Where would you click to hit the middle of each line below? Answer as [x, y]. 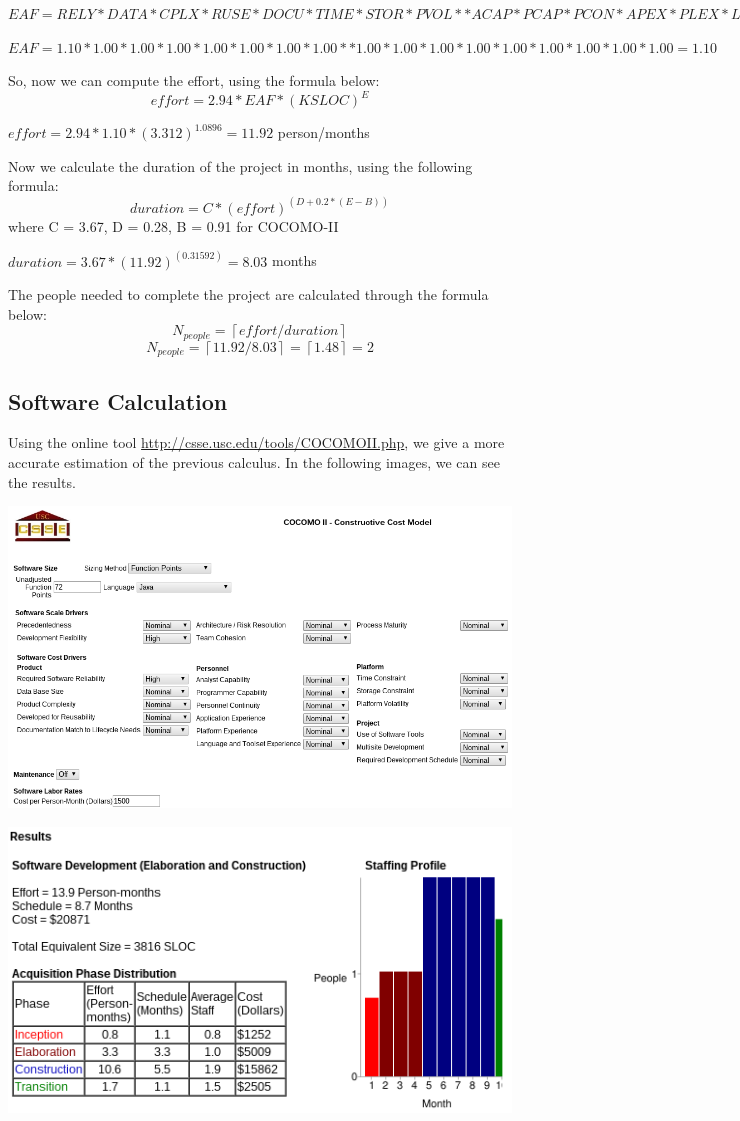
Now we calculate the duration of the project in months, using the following [240, 165]
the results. [42, 481]
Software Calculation [118, 400]
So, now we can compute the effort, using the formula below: [194, 80]
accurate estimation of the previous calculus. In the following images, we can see [254, 462]
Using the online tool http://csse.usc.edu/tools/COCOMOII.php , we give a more [256, 442]
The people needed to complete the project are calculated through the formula [248, 294]
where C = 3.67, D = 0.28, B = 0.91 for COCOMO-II [173, 225]
